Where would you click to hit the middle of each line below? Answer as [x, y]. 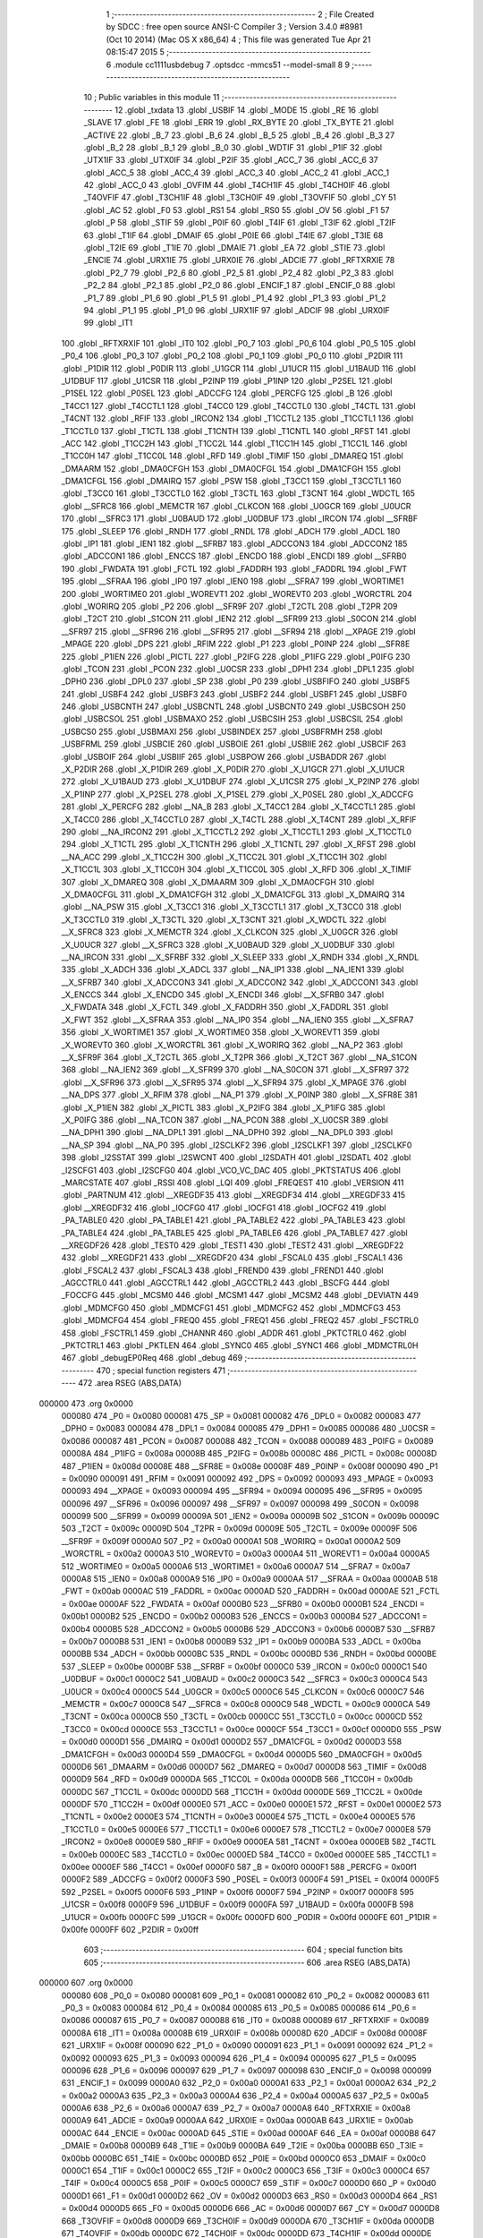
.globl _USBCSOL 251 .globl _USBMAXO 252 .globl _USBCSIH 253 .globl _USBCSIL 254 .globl [232, 719]
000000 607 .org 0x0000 [86, 1983]
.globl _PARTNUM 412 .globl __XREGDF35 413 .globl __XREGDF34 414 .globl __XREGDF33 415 [233, 1195]
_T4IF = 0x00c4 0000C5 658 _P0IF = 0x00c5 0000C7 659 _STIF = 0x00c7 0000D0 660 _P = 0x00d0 [249, 2183]
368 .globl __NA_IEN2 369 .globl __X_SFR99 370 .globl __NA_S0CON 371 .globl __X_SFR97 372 [235, 1070]
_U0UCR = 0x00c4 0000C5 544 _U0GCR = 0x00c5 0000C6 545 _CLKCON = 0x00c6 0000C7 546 [243, 1691]
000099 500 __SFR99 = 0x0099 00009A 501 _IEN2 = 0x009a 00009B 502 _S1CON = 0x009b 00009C [250, 1516]
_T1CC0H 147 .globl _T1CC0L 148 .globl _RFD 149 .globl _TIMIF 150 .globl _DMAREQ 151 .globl [233, 456]
